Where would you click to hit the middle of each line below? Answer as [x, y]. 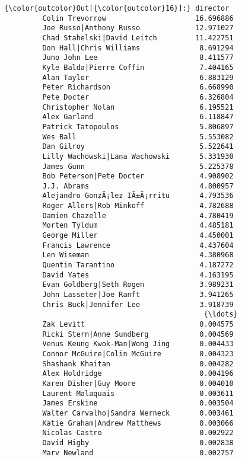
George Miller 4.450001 [138, 236]
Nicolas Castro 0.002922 [138, 433]
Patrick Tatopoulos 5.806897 [138, 127]
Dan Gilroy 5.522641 [138, 147]
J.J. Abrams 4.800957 [138, 186]
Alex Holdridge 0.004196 [138, 374]
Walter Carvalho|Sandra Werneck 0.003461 [138, 413]
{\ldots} [221, 314]
